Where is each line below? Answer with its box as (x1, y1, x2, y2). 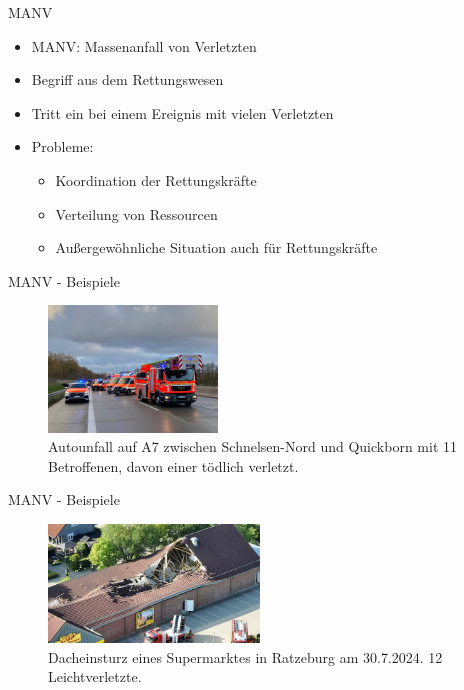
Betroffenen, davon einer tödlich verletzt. (48, 455, 299, 476)
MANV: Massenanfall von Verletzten (31, 35, 257, 56)
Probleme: (31, 136, 94, 157)
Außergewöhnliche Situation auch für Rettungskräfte (55, 237, 378, 258)
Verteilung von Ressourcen (55, 203, 218, 224)
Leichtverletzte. (48, 666, 142, 687)
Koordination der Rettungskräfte (55, 169, 257, 190)
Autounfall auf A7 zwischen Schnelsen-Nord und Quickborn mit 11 (48, 436, 457, 457)
